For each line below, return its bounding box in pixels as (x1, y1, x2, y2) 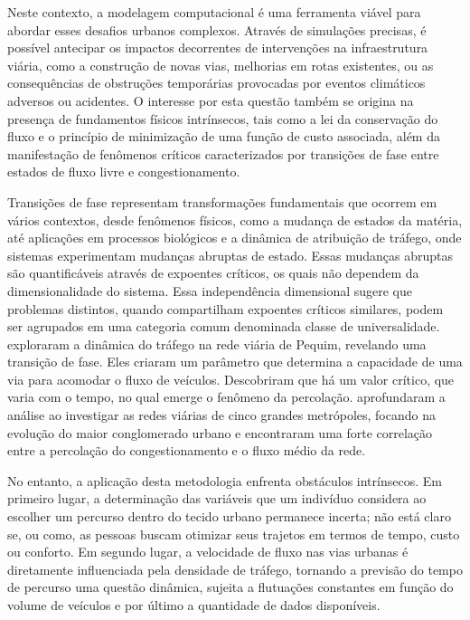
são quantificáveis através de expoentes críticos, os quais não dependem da (7, 263, 419, 282)
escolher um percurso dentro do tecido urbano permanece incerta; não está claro (7, 507, 451, 526)
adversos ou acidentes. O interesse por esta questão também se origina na (7, 91, 414, 110)
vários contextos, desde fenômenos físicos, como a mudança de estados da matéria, (7, 210, 463, 229)
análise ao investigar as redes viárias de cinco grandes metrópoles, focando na (7, 405, 436, 424)
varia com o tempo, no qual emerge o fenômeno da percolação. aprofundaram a (7, 387, 446, 406)
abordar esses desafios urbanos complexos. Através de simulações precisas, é (7, 20, 427, 39)
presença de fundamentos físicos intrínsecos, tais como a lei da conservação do (7, 109, 438, 128)
